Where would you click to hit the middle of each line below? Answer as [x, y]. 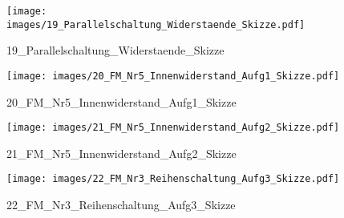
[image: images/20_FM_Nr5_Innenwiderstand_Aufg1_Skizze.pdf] [173, 76]
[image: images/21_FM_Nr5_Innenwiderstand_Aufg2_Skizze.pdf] [173, 128]
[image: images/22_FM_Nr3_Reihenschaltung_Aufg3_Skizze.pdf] [173, 179]
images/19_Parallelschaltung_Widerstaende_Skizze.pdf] [156, 24]
